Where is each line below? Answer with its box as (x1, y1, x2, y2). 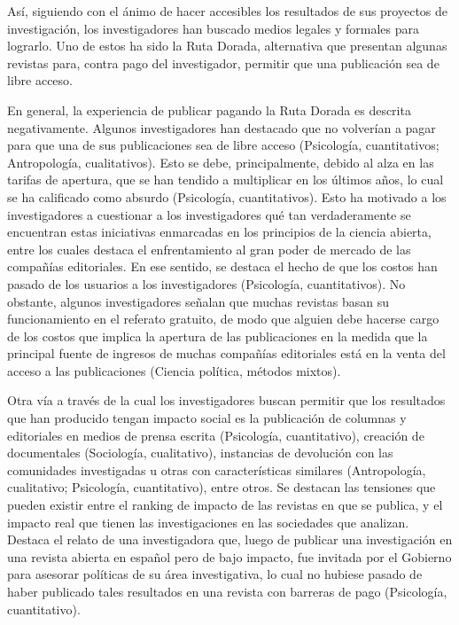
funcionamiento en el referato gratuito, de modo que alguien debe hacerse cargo (7, 309, 440, 328)
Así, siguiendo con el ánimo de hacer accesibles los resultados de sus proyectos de (7, 2, 448, 20)
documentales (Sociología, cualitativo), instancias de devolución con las (7, 443, 393, 462)
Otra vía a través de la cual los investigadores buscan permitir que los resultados (7, 391, 446, 410)
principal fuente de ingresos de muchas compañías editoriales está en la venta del (7, 344, 446, 363)
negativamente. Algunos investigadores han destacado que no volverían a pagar (7, 118, 436, 137)
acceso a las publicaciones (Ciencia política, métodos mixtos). (7, 361, 341, 379)
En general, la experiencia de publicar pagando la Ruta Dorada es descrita (7, 100, 411, 119)
